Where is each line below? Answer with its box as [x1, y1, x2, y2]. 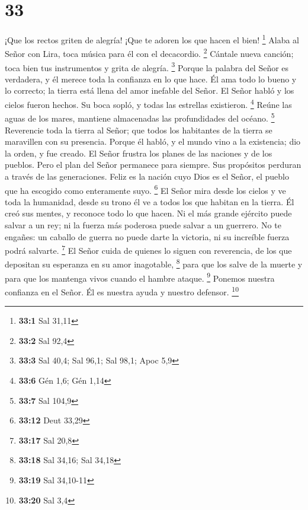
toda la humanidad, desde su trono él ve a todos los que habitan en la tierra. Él [5, 195, 294, 208]
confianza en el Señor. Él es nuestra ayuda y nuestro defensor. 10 [5, 283, 239, 298]
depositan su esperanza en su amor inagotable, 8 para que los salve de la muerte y [5, 256, 303, 270]
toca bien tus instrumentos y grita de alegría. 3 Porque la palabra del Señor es [5, 59, 289, 74]
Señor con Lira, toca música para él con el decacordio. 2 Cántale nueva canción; [5, 46, 294, 60]
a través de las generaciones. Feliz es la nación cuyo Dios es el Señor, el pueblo [5, 170, 290, 182]
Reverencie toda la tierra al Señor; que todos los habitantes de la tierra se [5, 123, 272, 136]
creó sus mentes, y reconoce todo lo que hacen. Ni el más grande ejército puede [5, 207, 292, 219]
